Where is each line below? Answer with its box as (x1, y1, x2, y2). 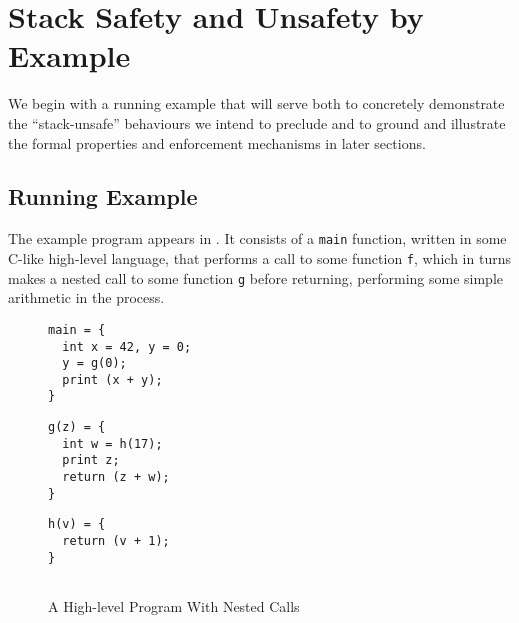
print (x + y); (62, 372, 163, 387)
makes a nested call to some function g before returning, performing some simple (8, 267, 504, 288)
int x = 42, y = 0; (62, 339, 192, 354)
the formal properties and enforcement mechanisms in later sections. (8, 132, 426, 153)
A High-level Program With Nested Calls (48, 596, 300, 617)
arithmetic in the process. (8, 287, 165, 308)
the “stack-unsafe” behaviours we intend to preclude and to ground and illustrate (8, 112, 506, 133)
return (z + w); (62, 470, 170, 485)
